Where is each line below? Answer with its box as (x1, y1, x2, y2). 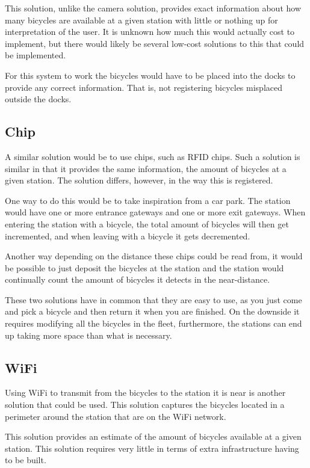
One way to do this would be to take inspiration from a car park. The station (5, 194, 291, 206)
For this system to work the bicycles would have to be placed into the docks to (5, 69, 296, 81)
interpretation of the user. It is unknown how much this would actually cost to (5, 25, 295, 38)
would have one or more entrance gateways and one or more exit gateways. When (5, 206, 306, 218)
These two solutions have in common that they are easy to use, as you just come (5, 293, 302, 306)
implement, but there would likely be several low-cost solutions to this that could (5, 37, 305, 49)
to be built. (5, 454, 46, 466)
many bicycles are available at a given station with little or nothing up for (5, 13, 278, 26)
